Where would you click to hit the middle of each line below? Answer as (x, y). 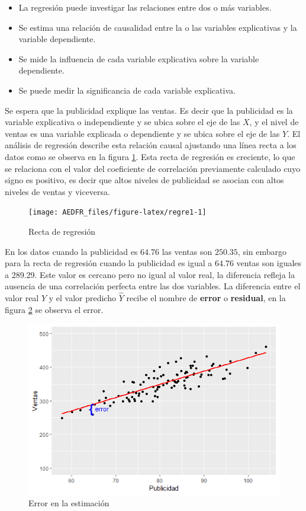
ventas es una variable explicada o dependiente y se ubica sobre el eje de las (142, 133)
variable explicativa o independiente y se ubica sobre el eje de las (123, 122)
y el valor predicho (82, 298)
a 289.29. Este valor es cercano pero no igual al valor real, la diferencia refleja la (150, 274)
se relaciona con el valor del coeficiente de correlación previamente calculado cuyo (153, 168)
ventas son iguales (269, 263)
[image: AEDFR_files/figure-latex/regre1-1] (117, 213)
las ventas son (187, 251)
